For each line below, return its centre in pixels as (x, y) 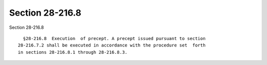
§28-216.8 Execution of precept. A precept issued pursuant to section (114, 38)
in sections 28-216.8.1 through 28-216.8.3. (73, 52)
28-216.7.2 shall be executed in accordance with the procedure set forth (112, 45)
